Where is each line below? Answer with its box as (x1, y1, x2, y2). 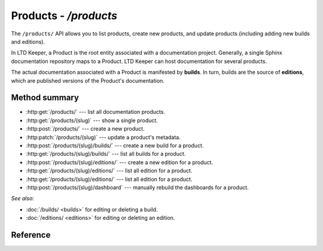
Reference (11, 229, 51, 240)
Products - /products (11, 9, 118, 22)
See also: (11, 195, 34, 202)
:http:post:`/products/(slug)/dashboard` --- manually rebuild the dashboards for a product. (26, 183, 249, 191)
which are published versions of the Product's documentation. (11, 77, 164, 84)
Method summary (11, 93, 79, 103)
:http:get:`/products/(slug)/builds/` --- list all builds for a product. (26, 150, 186, 158)
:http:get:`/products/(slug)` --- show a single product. (26, 117, 158, 124)
